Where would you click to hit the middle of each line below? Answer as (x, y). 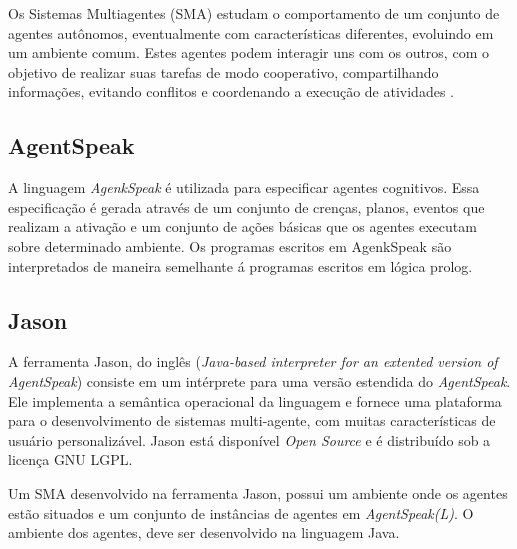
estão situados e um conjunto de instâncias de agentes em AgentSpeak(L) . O (241, 512)
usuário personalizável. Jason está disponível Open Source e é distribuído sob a (249, 439)
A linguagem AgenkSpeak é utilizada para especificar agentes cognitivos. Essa (244, 187)
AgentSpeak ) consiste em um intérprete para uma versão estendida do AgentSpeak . (259, 380)
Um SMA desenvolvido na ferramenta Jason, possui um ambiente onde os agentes (258, 492)
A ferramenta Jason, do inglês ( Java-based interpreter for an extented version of (253, 361)
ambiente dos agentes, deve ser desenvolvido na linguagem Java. (204, 532)
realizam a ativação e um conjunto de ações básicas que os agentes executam (242, 226)
